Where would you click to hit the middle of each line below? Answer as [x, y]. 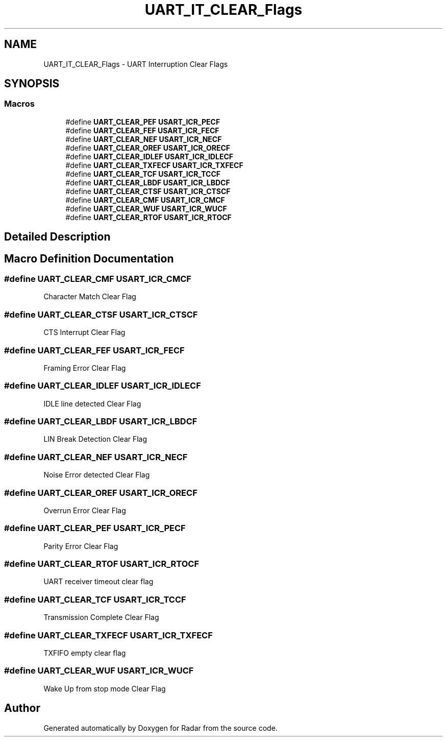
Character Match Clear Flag [90, 297]
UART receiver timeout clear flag [98, 582]
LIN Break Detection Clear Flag [95, 439]
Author [22, 708]
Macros [19, 104]
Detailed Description [57, 237]
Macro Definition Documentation [89, 258]
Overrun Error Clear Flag [85, 510]
